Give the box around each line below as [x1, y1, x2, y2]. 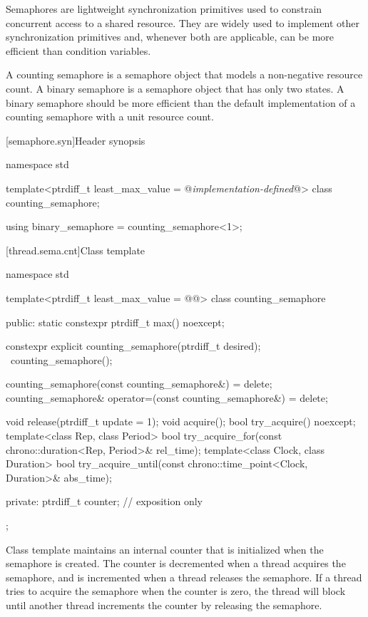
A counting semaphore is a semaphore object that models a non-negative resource [6, 67, 363, 82]
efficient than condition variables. [6, 43, 151, 58]
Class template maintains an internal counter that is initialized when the [6, 541, 324, 556]
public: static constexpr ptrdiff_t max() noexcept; [6, 314, 225, 329]
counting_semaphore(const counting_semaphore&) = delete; [6, 376, 272, 391]
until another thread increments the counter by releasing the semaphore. [6, 598, 322, 612]
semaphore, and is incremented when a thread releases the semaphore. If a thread [6, 569, 362, 584]
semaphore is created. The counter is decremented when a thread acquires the [6, 556, 346, 571]
